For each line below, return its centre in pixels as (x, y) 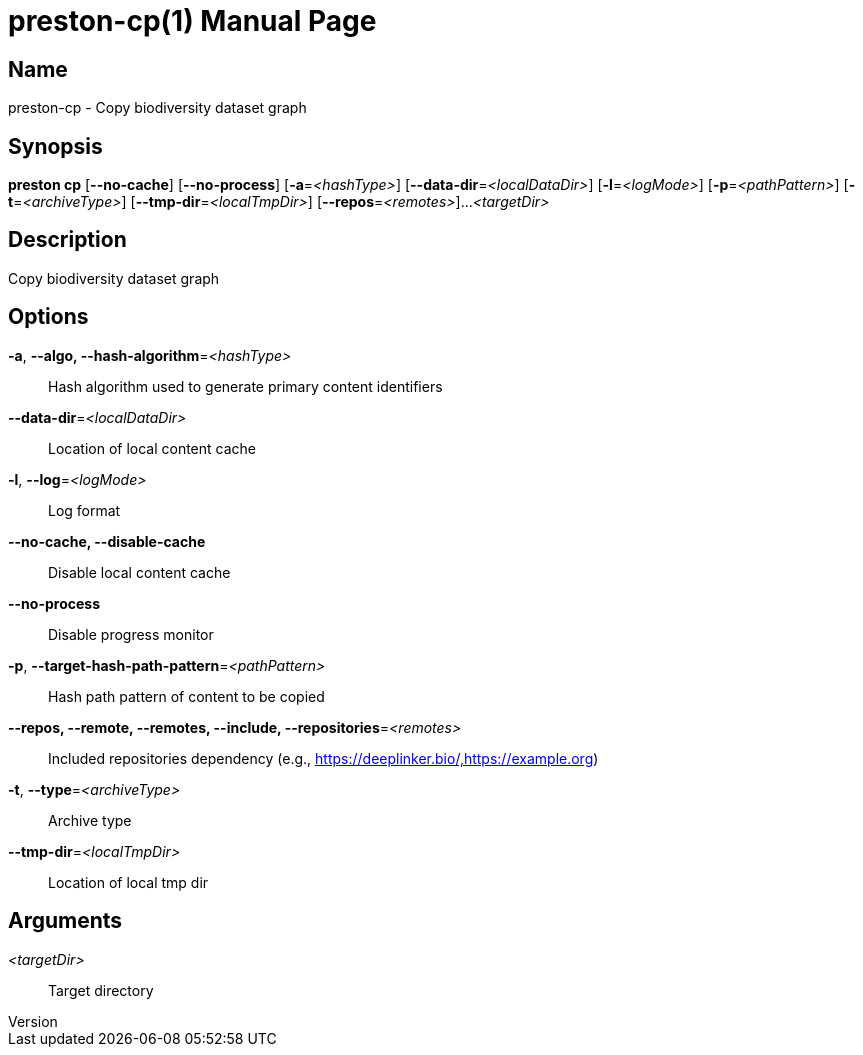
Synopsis (55, 146)
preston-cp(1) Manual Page (192, 21)
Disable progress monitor (131, 634)
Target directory (101, 990)
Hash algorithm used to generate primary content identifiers (245, 386)
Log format (84, 510)
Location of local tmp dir (128, 882)
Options (48, 317)
